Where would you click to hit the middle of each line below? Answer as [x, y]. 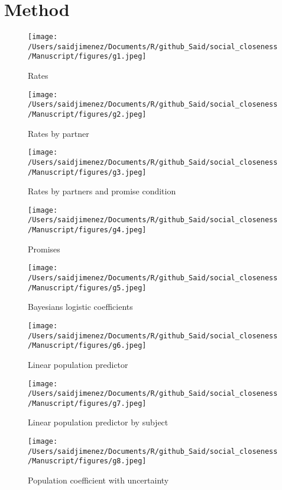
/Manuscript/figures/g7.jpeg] [87, 403]
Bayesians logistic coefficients [80, 307]
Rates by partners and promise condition [102, 191]
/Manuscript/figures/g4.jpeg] [87, 230]
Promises [44, 249]
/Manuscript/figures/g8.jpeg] [87, 461]
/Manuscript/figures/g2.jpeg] [87, 114]
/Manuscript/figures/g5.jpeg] [87, 288]
